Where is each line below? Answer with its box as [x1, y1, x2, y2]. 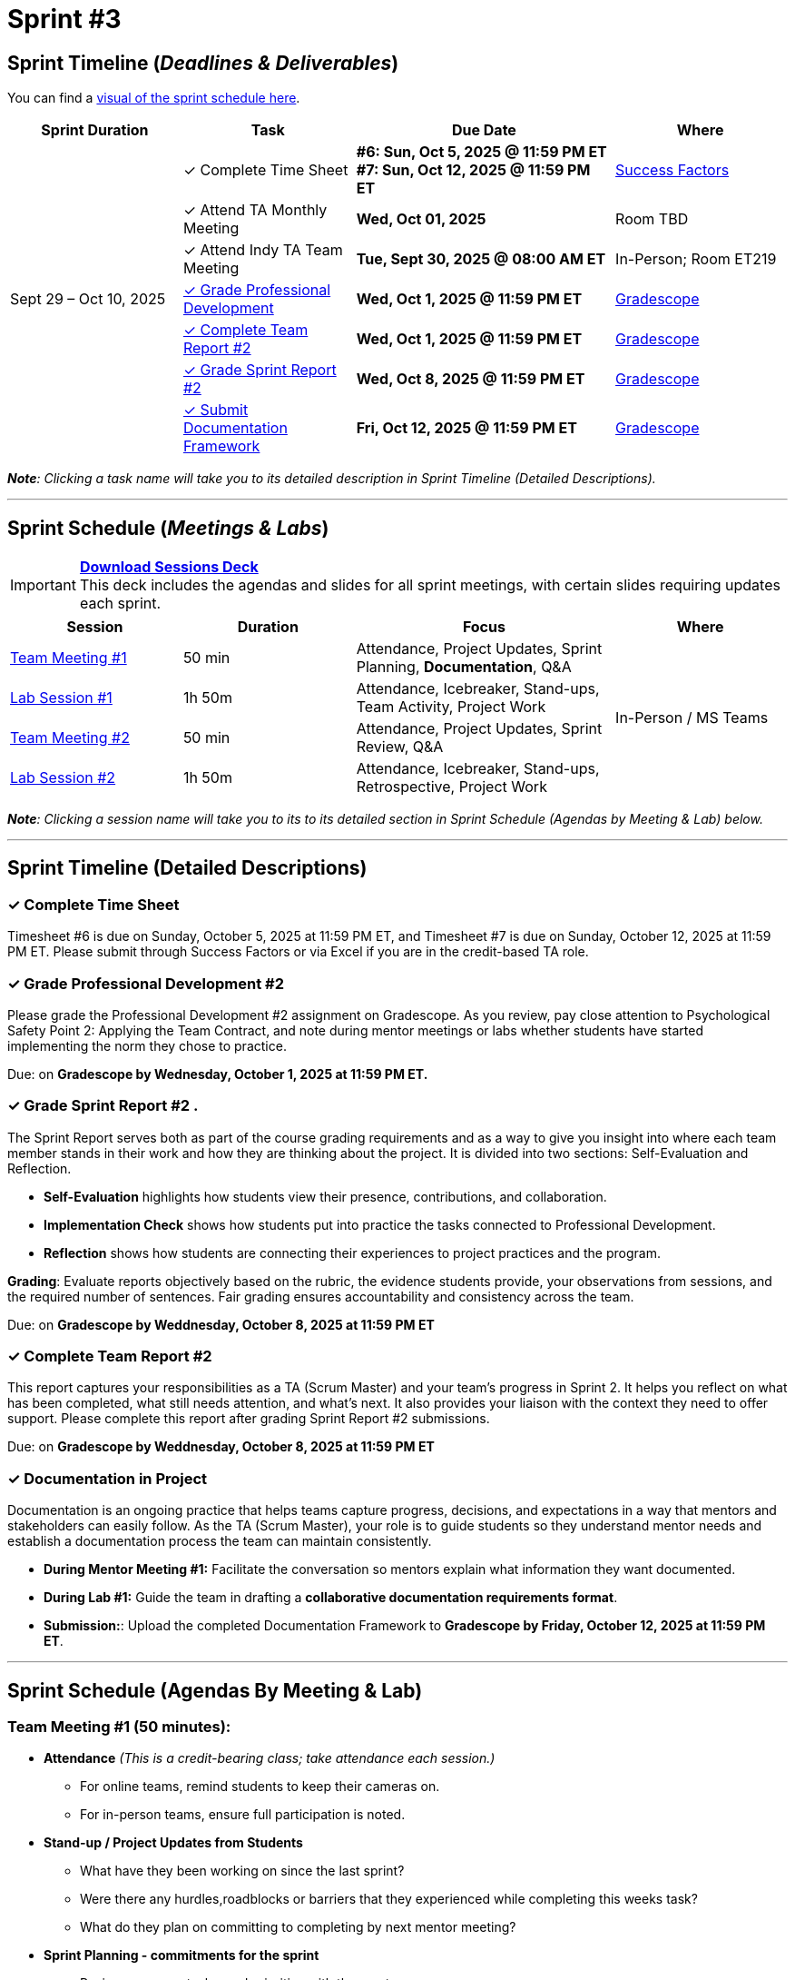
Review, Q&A [356, 738, 444, 757]
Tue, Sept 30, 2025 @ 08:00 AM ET [356, 250, 606, 269]
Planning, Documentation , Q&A [356, 658, 572, 677]
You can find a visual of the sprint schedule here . [7, 90, 300, 106]
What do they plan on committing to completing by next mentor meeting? [80, 1919, 516, 1935]
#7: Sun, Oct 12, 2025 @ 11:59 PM [356, 161, 591, 180]
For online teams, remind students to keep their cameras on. [80, 1778, 440, 1795]
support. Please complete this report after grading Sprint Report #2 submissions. [7, 1411, 490, 1427]
